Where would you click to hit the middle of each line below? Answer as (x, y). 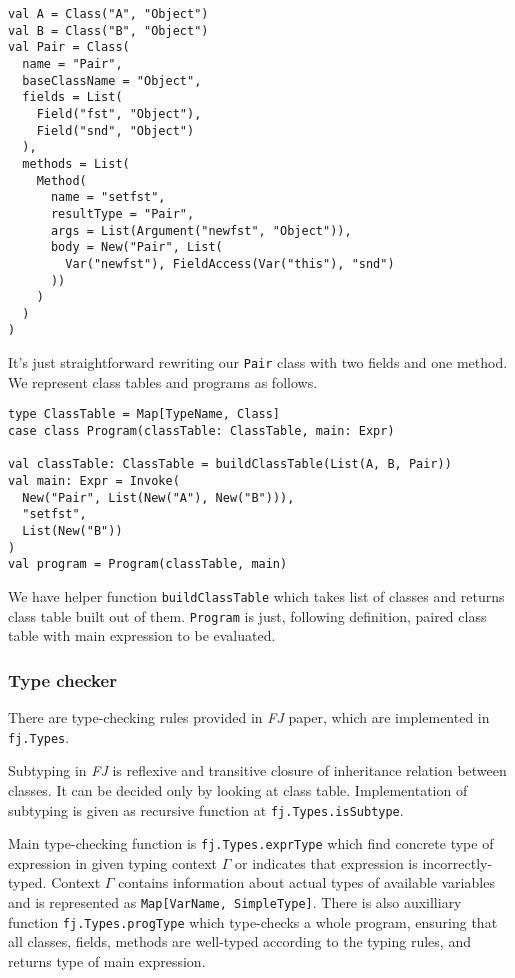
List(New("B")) (72, 530)
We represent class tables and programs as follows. (163, 381)
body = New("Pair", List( (136, 247)
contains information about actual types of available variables (306, 882)
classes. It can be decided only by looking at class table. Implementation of (238, 789)
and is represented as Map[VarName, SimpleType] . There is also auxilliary (235, 902)
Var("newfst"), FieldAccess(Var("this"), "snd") (230, 263)
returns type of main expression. (107, 960)
